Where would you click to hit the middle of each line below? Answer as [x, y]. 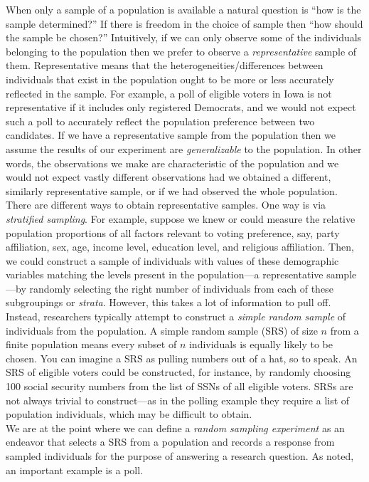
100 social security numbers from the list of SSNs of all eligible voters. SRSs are [180, 386]
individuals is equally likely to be [261, 344]
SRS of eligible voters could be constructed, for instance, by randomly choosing [178, 372]
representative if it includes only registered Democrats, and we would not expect [181, 107]
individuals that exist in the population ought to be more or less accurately [170, 79]
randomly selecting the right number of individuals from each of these [181, 288]
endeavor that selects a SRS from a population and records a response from [170, 442]
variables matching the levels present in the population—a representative [165, 274]
